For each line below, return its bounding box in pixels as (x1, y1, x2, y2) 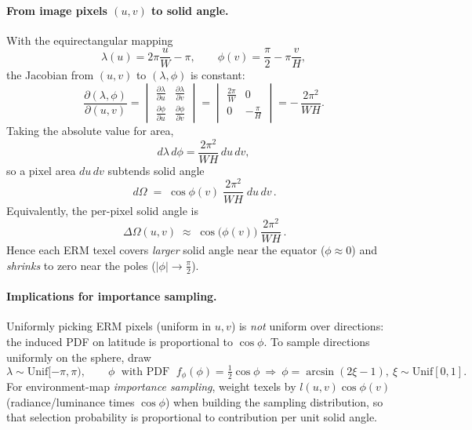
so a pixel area (6, 162, 76, 178)
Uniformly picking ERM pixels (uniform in (6, 318, 212, 334)
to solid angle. (151, 2, 229, 18)
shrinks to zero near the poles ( (6, 257, 156, 273)
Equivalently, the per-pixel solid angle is (6, 202, 199, 218)
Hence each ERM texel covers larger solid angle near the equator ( (6, 242, 325, 258)
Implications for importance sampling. (6, 288, 217, 304)
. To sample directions (263, 333, 370, 350)
